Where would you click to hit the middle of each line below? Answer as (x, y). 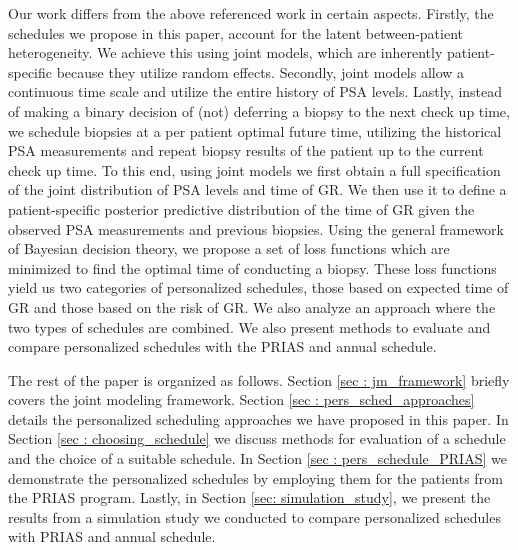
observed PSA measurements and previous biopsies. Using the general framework (256, 228)
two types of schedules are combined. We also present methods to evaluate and (249, 326)
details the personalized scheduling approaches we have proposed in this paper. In (258, 418)
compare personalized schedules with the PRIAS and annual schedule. (222, 346)
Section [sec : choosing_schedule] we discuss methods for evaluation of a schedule (257, 438)
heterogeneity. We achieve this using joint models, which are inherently (225, 52)
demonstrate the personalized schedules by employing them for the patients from (255, 477)
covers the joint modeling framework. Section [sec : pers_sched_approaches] (241, 399)
